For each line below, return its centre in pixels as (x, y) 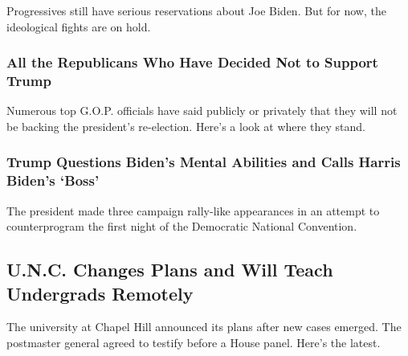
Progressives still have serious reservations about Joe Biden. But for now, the (196, 10)
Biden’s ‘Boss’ (53, 180)
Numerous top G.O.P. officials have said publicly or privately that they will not (202, 110)
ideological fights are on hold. (79, 26)
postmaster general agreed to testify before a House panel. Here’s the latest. (194, 343)
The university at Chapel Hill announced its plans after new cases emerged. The (204, 327)
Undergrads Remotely (100, 293)
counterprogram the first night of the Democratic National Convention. (182, 226)
